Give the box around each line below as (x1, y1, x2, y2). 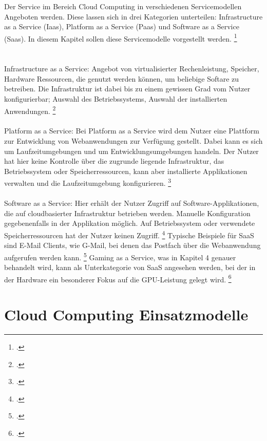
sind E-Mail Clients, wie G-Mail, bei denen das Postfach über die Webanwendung (4, 240, 261, 251)
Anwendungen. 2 (4, 104, 56, 116)
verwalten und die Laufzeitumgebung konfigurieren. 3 (4, 176, 171, 188)
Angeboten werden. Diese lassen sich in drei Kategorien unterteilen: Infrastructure (4, 11, 263, 22)
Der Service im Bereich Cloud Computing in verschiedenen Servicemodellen (4, 1, 242, 11)
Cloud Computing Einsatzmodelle (4, 304, 249, 325)
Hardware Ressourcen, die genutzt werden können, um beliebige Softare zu (4, 73, 239, 84)
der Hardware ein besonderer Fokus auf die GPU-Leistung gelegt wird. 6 (4, 272, 232, 284)
